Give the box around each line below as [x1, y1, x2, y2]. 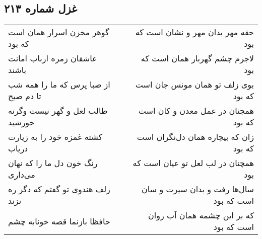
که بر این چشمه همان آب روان [148, 209, 254, 221]
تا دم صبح [8, 90, 41, 102]
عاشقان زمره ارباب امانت [8, 52, 97, 64]
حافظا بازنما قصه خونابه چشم [8, 215, 110, 227]
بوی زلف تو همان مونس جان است [135, 78, 254, 91]
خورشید [8, 116, 35, 128]
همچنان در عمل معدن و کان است [138, 105, 254, 117]
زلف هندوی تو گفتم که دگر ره [8, 183, 110, 195]
